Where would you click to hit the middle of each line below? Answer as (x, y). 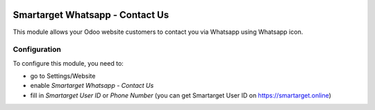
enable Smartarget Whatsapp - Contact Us (92, 86)
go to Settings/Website (63, 76)
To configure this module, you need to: (68, 63)
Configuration (37, 50)
